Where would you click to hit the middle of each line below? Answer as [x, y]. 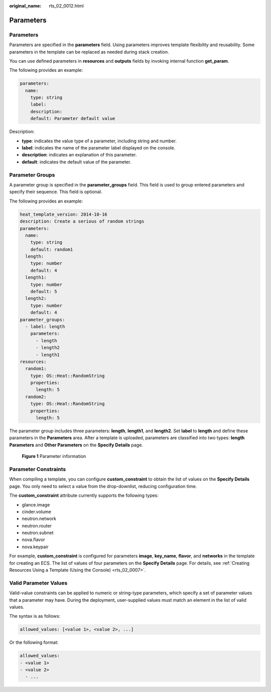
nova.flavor [33, 540]
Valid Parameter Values [38, 583]
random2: [36, 397]
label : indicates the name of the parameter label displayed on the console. [99, 148]
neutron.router [37, 526]
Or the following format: [34, 642]
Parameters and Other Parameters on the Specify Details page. [76, 445]
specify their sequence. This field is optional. [56, 192]
